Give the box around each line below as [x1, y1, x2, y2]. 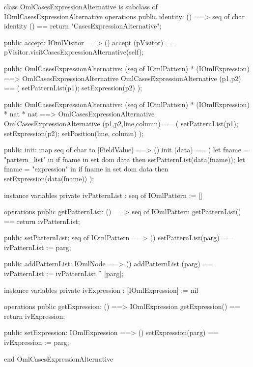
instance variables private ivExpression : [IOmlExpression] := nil [4, 284, 198, 295]
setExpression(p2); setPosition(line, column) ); [4, 128, 143, 138]
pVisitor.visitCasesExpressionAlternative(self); [4, 47, 143, 57]
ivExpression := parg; [4, 337, 69, 347]
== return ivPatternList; [4, 216, 80, 226]
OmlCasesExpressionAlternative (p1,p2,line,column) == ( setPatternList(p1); [4, 118, 238, 128]
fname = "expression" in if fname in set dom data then [4, 164, 169, 174]
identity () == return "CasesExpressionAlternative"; [4, 21, 162, 31]
